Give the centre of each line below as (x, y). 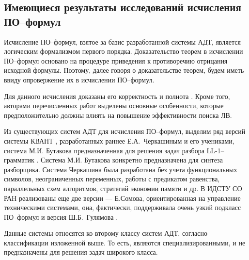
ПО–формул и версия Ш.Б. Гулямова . (61, 217)
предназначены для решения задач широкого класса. (81, 252)
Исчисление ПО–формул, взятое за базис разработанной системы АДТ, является (122, 41)
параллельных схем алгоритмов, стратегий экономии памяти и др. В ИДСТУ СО (123, 188)
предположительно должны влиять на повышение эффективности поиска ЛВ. (118, 115)
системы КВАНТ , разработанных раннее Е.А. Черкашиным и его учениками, (119, 140)
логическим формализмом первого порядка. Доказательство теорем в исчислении (124, 51)
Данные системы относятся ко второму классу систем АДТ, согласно (106, 233)
